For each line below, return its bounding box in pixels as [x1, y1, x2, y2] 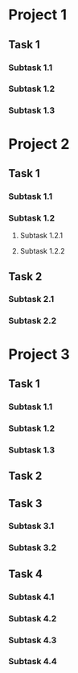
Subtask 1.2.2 [19, 246, 65, 256]
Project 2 [8, 134, 70, 153]
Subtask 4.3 [8, 634, 57, 646]
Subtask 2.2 [8, 316, 57, 327]
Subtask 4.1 [8, 591, 55, 602]
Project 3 [8, 345, 70, 363]
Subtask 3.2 [8, 542, 57, 553]
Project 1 [8, 6, 67, 24]
